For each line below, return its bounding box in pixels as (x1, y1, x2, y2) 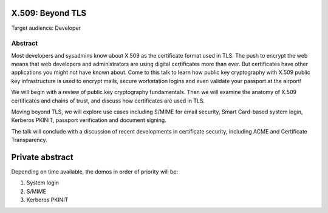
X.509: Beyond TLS (11, 8, 87, 18)
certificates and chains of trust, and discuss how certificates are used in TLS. (11, 97, 205, 104)
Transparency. (11, 137, 48, 144)
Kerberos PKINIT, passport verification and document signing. (11, 117, 166, 124)
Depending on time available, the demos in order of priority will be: (11, 168, 179, 175)
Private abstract (11, 152, 73, 162)
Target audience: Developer (11, 24, 81, 32)
